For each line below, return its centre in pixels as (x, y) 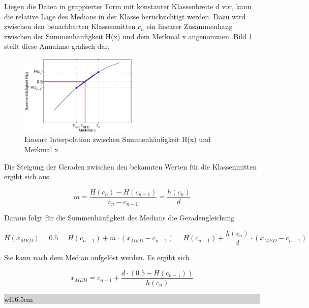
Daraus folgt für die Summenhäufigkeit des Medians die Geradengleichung (119, 218)
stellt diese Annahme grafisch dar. (57, 46)
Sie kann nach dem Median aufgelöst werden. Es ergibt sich (97, 257)
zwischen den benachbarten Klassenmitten (70, 26)
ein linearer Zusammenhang (190, 26)
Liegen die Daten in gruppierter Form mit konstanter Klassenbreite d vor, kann (128, 6)
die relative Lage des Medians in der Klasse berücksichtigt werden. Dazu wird (125, 16)
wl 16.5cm (19, 299)
